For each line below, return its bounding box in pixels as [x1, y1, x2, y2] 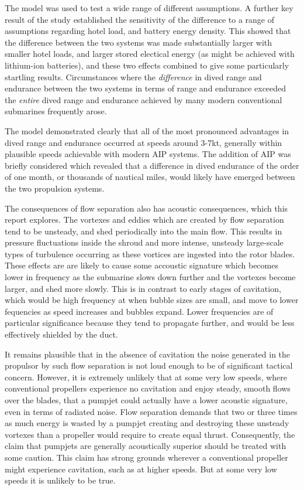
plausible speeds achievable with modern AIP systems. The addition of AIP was [5, 148, 291, 160]
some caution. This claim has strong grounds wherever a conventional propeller [5, 451, 288, 463]
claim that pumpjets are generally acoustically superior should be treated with [5, 440, 286, 452]
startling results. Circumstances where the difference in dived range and [5, 70, 262, 83]
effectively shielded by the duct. [5, 328, 118, 341]
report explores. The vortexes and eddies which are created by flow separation [5, 213, 284, 226]
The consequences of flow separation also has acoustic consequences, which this [5, 202, 288, 214]
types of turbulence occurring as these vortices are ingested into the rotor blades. [5, 247, 295, 260]
